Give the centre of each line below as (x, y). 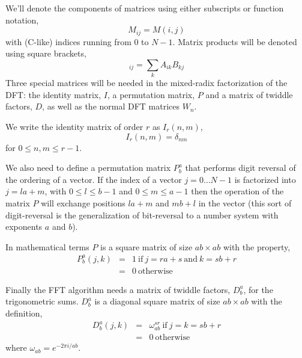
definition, (24, 313)
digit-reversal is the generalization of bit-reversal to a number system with (142, 214)
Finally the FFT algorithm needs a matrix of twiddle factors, (118, 289)
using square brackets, (46, 53)
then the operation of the (237, 191)
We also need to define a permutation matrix (88, 168)
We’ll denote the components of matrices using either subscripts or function (145, 8)
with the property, (257, 246)
